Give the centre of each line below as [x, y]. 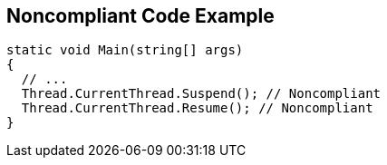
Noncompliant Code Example [140, 16]
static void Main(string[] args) [125, 50]
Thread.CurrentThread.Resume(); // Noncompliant [197, 108]
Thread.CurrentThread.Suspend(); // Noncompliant [201, 94]
